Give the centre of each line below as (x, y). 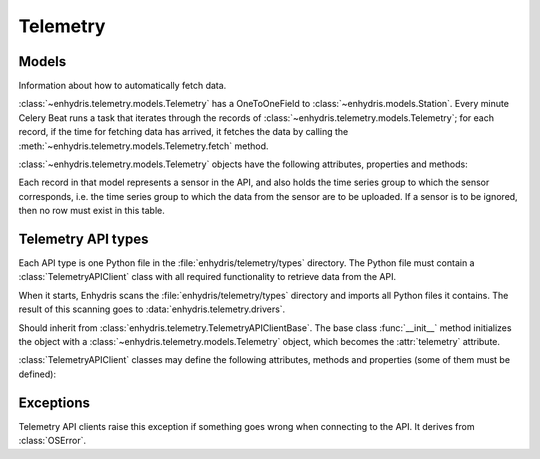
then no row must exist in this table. (91, 211)
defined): (37, 374)
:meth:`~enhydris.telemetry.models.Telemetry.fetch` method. (143, 146)
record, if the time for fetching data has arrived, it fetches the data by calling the (183, 132)
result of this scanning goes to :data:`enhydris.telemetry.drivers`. (152, 309)
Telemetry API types (83, 239)
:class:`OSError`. (52, 441)
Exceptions (54, 402)
